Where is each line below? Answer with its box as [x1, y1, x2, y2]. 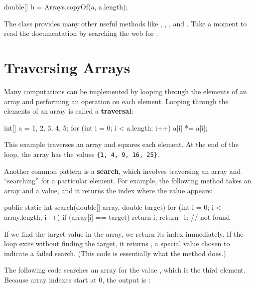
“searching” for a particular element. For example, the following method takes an [4, 175, 252, 186]
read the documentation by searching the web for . [4, 28, 158, 38]
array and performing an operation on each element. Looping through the [4, 96, 229, 106]
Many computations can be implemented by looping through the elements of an [4, 86, 247, 96]
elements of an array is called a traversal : [4, 106, 133, 116]
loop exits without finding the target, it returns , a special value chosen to [4, 238, 230, 249]
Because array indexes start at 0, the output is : [4, 274, 150, 285]
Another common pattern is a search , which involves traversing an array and [4, 165, 241, 176]
